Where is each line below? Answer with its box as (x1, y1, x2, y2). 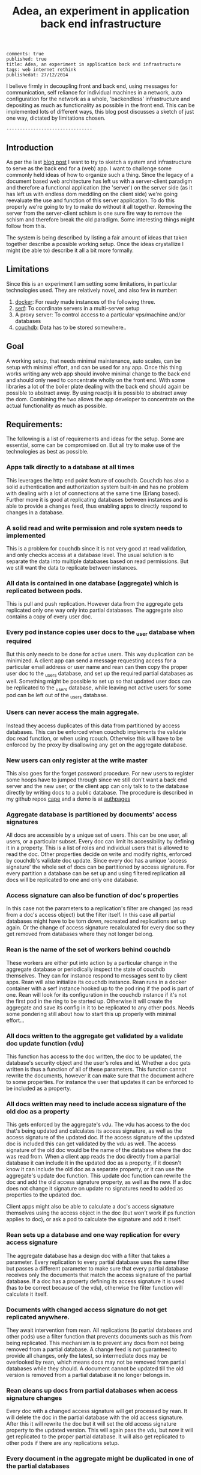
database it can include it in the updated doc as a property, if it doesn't (6, 1159, 182, 1166)
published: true (6, 56, 47, 63)
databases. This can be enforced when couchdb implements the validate (6, 728, 187, 735)
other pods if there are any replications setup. (6, 1440, 119, 1447)
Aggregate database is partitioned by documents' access (6, 810, 178, 819)
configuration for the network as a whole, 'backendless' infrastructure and (6, 95, 190, 103)
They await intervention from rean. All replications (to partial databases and (6, 1326, 193, 1334)
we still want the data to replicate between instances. (6, 564, 138, 571)
